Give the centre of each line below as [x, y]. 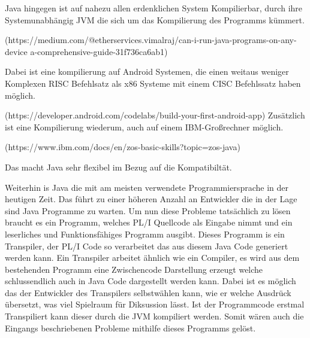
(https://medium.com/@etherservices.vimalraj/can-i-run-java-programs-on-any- [151, 40]
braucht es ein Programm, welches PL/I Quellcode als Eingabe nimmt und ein [149, 222]
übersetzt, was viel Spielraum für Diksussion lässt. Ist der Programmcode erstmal [155, 304]
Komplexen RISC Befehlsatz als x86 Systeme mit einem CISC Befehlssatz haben [153, 83]
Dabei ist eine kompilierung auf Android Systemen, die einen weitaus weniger [147, 71]
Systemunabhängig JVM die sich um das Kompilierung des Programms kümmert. [155, 19]
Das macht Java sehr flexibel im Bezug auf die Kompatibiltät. [118, 167]
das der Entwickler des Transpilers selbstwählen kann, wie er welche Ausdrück [148, 292]
